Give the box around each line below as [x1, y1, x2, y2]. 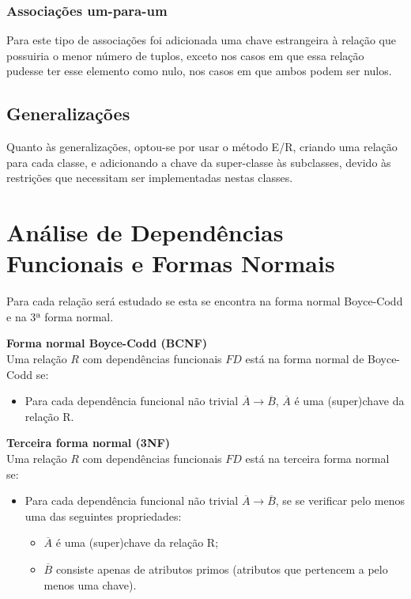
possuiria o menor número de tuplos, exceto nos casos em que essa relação [6, 47, 364, 63]
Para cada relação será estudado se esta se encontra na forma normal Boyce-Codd [6, 293, 403, 309]
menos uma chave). [43, 576, 137, 593]
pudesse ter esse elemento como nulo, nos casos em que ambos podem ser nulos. [6, 63, 392, 79]
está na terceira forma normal [245, 450, 390, 467]
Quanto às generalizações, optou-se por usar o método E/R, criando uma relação [6, 138, 398, 155]
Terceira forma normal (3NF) [6, 434, 170, 451]
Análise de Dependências [6, 216, 284, 248]
